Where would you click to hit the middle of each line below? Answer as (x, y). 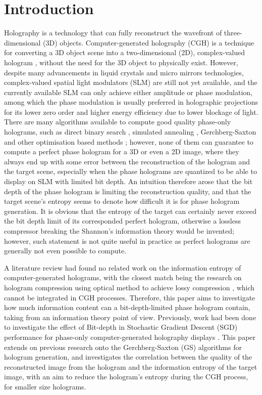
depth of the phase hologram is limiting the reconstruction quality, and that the (128, 191)
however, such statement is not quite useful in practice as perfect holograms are (127, 240)
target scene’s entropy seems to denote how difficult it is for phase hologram (122, 201)
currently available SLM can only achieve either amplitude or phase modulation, (128, 92)
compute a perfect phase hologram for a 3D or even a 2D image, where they (122, 151)
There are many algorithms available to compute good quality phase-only (118, 122)
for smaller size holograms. (45, 386)
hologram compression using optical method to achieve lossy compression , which (129, 287)
